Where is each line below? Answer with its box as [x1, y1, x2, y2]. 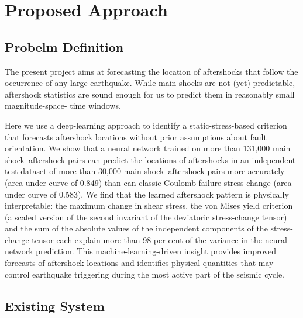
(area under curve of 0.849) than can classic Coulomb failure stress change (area [5, 176, 292, 188]
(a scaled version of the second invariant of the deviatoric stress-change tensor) [5, 210, 287, 223]
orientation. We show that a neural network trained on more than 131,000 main [5, 142, 291, 154]
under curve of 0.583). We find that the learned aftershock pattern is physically [5, 188, 289, 200]
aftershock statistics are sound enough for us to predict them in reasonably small [5, 88, 295, 100]
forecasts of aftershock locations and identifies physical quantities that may [5, 257, 274, 269]
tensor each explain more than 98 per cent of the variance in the [32, 233, 263, 246]
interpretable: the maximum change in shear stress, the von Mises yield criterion [5, 199, 293, 212]
